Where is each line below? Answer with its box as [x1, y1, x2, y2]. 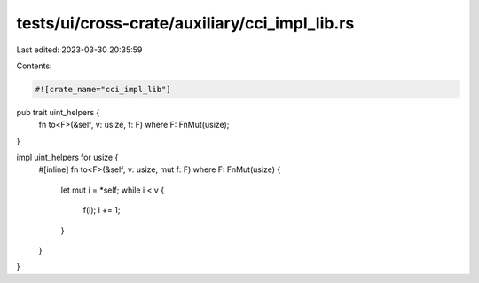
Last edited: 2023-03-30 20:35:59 [16, 44, 143, 55]
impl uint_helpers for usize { [16, 152, 119, 163]
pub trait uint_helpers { [16, 106, 100, 117]
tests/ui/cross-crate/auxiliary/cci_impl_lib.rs [16, 13, 355, 33]
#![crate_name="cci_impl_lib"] [35, 84, 172, 94]
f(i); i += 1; [82, 205, 121, 216]
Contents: [16, 60, 52, 71]
